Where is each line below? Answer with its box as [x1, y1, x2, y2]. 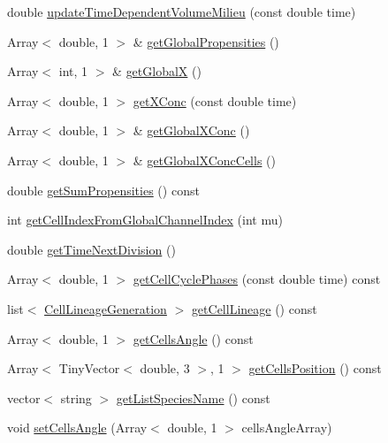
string [60, 388, 92, 407]
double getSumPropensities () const [7, 180, 200, 199]
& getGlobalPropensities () [133, 32, 279, 50]
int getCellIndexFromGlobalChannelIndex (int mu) [7, 210, 283, 229]
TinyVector [58, 359, 120, 378]
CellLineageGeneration [44, 299, 167, 317]
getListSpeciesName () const [116, 388, 270, 407]
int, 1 [58, 62, 88, 80]
